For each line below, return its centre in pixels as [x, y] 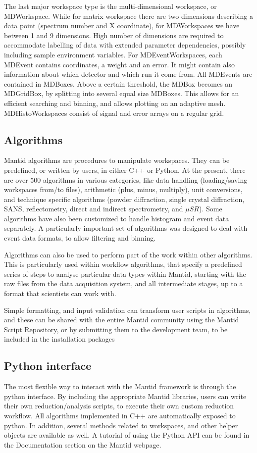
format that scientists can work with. [60, 293]
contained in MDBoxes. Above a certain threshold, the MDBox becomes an [118, 83]
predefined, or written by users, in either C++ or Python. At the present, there [125, 170]
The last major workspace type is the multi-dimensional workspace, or [110, 6]
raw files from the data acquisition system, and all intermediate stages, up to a [124, 283]
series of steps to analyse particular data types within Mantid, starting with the [125, 274]
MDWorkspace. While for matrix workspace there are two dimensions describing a [128, 16]
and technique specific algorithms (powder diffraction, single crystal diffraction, [124, 199]
